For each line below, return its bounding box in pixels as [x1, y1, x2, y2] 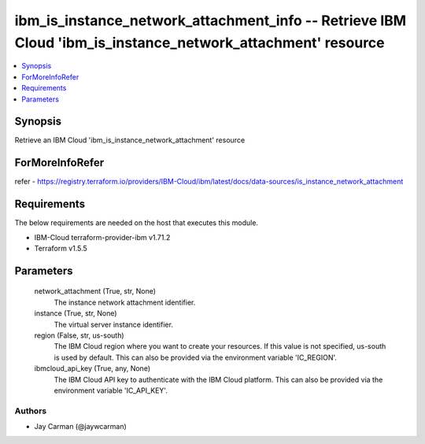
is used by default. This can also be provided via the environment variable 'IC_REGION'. [54, 353, 338, 362]
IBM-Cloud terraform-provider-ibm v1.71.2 [34, 232, 171, 242]
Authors [14, 405, 47, 416]
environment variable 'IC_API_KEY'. [54, 386, 168, 395]
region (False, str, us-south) [34, 331, 125, 340]
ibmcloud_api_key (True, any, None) [34, 364, 151, 373]
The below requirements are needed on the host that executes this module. [14, 218, 259, 228]
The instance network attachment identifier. [54, 298, 196, 307]
